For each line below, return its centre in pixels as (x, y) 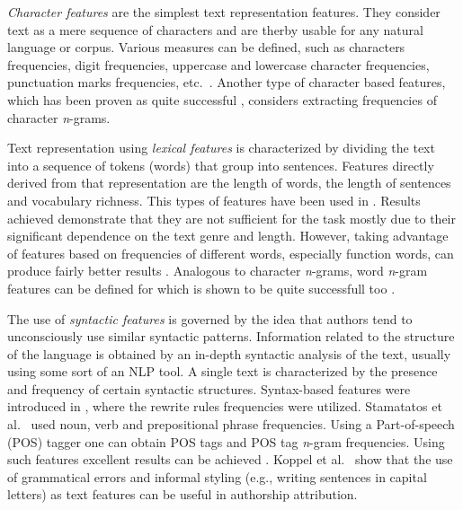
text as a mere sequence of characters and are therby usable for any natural (215, 29)
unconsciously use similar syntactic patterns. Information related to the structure (231, 336)
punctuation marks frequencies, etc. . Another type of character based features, (227, 82)
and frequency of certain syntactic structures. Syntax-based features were (209, 388)
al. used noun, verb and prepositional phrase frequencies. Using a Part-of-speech (231, 424)
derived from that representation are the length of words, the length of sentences (229, 183)
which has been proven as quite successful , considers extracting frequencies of (222, 99)
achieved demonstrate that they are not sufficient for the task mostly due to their (231, 218)
